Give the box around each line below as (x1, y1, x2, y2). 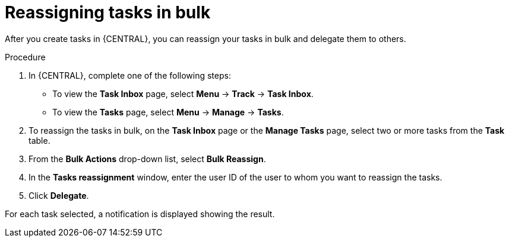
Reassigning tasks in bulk (5, 2, 211, 22)
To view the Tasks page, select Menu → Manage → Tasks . (52, 107, 284, 117)
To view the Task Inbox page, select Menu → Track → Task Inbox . (52, 88, 314, 99)
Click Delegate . (29, 190, 89, 201)
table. (29, 135, 50, 146)
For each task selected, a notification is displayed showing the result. (5, 208, 275, 219)
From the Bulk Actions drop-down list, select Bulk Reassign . (29, 153, 266, 164)
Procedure (5, 51, 46, 62)
